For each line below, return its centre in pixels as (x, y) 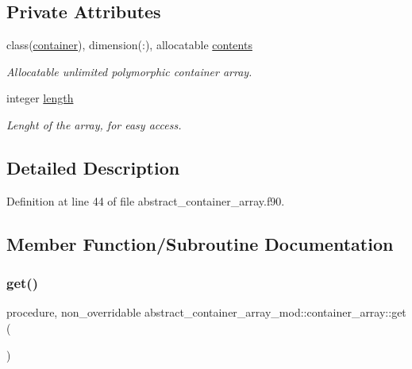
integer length (40, 98)
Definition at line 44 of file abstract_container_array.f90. (146, 200)
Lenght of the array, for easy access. (94, 124)
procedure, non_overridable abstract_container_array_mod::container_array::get (206, 312)
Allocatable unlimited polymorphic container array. (129, 71)
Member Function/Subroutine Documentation (200, 243)
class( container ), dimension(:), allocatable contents (129, 45)
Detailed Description (93, 167)
